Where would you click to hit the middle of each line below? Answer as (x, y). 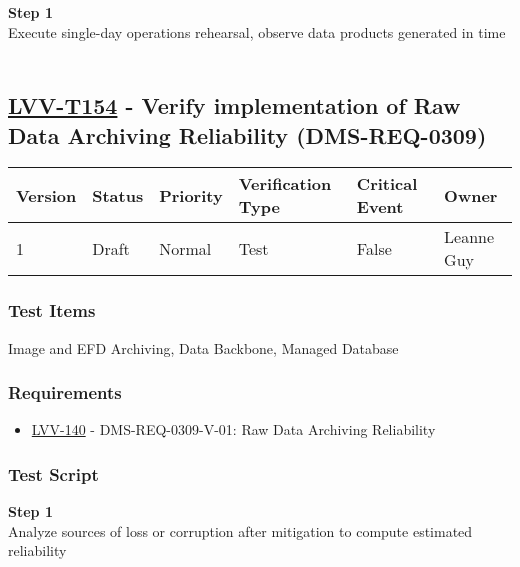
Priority (191, 195)
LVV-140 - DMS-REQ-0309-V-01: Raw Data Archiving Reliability (233, 429)
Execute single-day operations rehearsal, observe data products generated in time (257, 31)
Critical (387, 184)
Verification (285, 184)
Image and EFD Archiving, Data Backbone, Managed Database (203, 347)
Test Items (52, 310)
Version (46, 195)
